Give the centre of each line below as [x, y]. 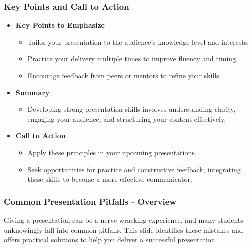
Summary [33, 92]
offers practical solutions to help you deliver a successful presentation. [111, 240]
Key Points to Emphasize [60, 25]
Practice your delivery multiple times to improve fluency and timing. [133, 59]
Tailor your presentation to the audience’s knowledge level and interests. [138, 42]
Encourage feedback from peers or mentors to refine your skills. [124, 75]
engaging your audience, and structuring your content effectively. [127, 119]
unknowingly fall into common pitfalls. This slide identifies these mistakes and [124, 230]
